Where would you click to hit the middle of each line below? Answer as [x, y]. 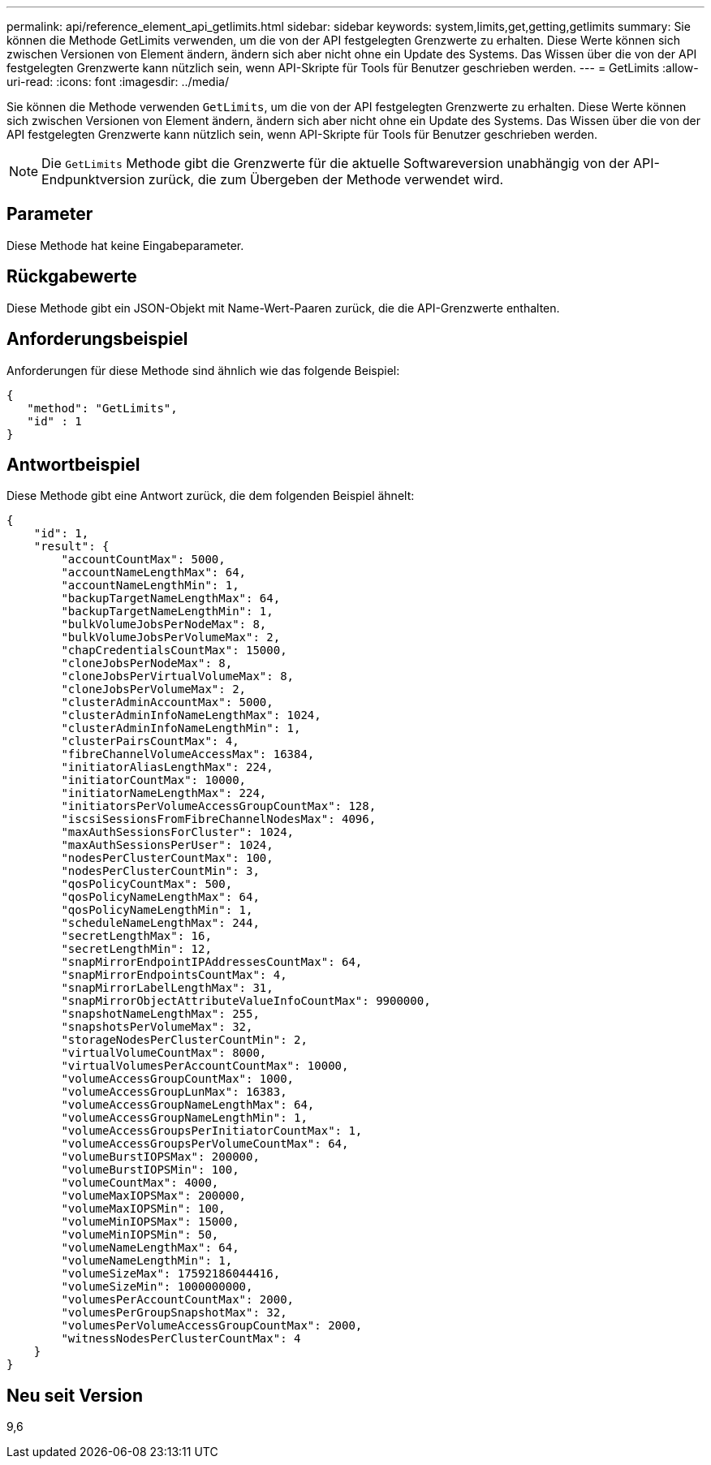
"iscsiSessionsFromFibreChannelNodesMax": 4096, [219, 819]
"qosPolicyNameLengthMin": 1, [157, 910]
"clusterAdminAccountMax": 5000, [167, 702]
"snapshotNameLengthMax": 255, [160, 1014]
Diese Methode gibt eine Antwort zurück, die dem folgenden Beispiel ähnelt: [211, 496]
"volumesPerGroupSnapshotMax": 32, [174, 1313]
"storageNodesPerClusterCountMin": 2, [184, 1040]
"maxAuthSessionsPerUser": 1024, [167, 845]
